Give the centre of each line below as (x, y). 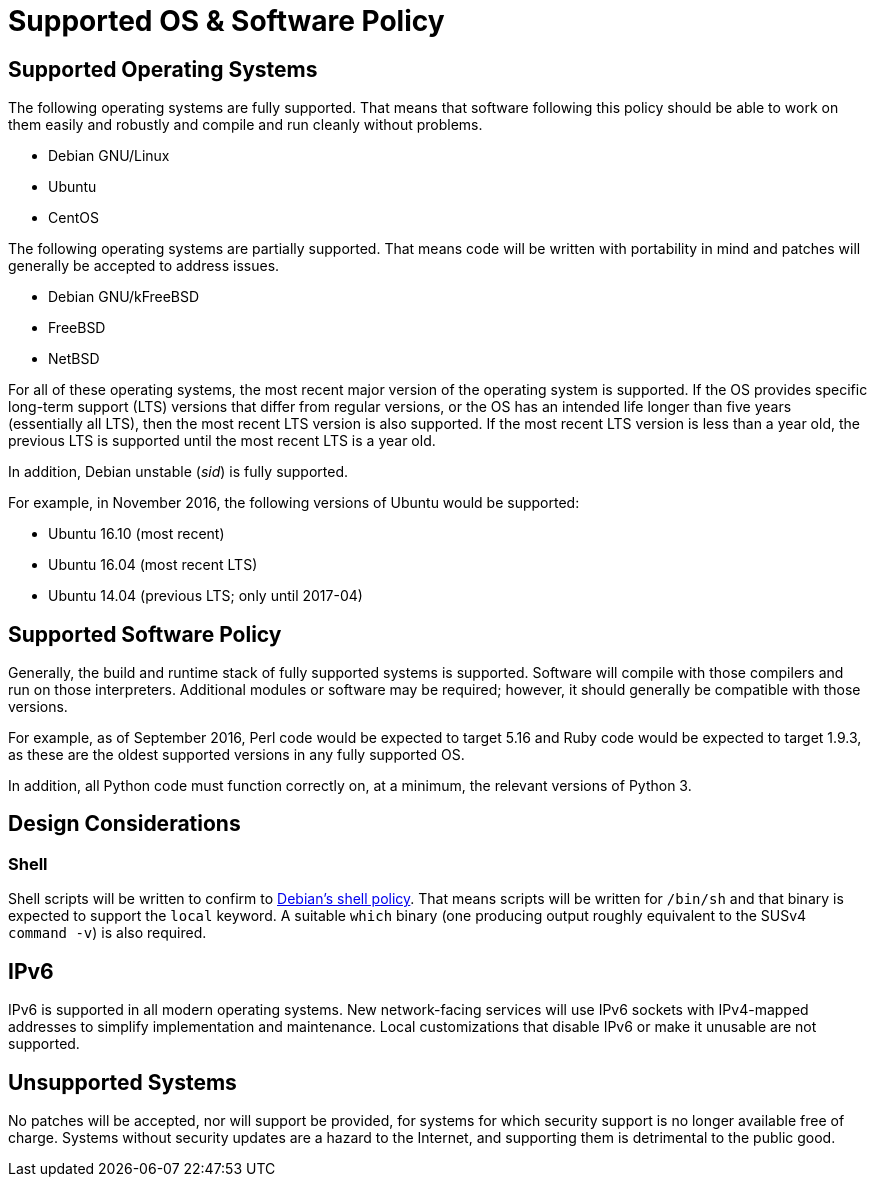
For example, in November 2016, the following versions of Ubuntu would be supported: (294, 503)
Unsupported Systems (122, 1082)
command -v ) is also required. (107, 933)
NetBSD (74, 359)
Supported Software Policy (145, 634)
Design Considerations (124, 824)
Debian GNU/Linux (109, 156)
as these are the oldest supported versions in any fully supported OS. (236, 755)
